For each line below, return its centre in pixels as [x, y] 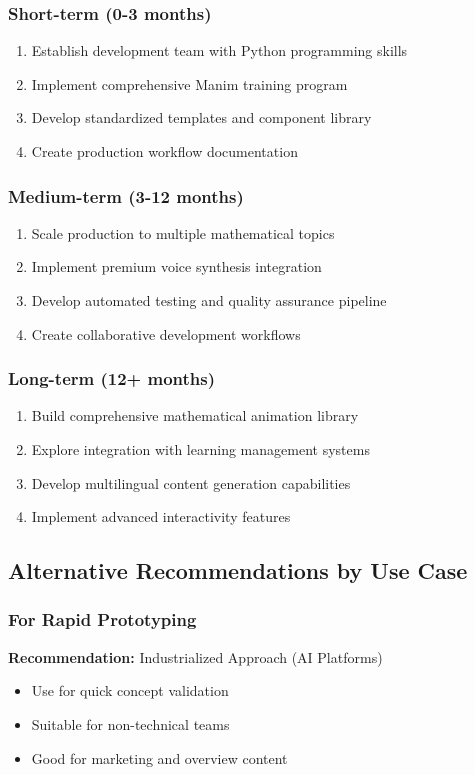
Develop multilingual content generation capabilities [191, 482]
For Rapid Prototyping [102, 619]
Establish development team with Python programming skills [219, 50]
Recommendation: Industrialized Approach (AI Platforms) [195, 656]
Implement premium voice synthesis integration [176, 266]
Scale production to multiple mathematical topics [183, 232]
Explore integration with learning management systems [200, 449]
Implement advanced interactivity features [161, 516]
